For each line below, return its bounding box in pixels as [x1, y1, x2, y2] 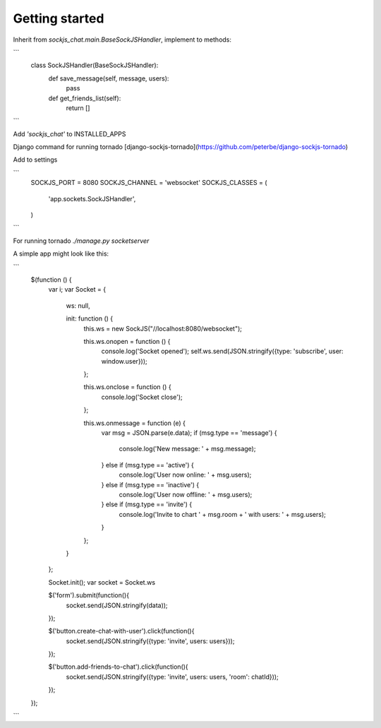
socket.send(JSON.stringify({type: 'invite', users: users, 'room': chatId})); [66, 672, 279, 681]
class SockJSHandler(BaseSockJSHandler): [30, 61, 159, 70]
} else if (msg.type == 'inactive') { [101, 480, 200, 489]
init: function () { [66, 314, 114, 323]
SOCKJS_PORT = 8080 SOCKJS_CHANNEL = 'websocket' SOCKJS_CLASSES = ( [30, 179, 267, 187]
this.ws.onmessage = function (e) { [83, 419, 186, 427]
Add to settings [13, 155, 58, 164]
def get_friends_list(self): [48, 94, 121, 102]
